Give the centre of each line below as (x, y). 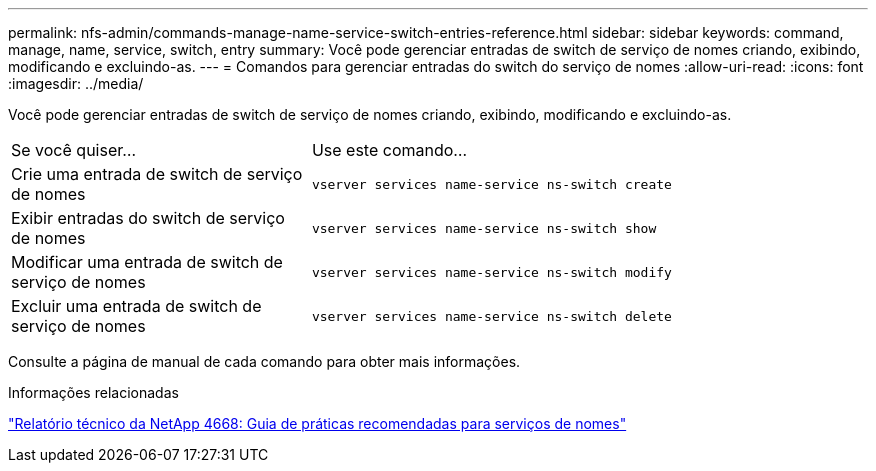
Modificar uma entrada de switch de (147, 262)
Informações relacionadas (93, 392)
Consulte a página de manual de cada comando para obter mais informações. (264, 361)
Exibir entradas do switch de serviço (148, 218)
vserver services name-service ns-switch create (491, 184)
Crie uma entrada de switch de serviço (157, 174)
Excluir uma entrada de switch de (136, 306)
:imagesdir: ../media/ (76, 83)
